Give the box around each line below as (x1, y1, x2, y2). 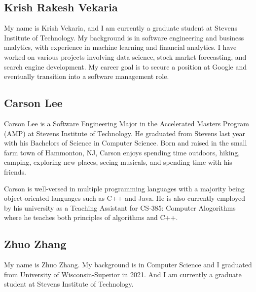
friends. (4, 166, 26, 177)
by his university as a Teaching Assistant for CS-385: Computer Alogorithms (4, 202, 236, 213)
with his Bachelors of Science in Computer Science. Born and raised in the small (4, 138, 247, 148)
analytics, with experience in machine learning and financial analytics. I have (4, 42, 237, 52)
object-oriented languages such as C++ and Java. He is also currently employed (4, 193, 246, 203)
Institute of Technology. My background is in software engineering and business (4, 32, 244, 42)
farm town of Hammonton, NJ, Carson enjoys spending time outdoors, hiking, (4, 147, 240, 157)
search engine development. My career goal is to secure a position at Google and (4, 61, 247, 72)
